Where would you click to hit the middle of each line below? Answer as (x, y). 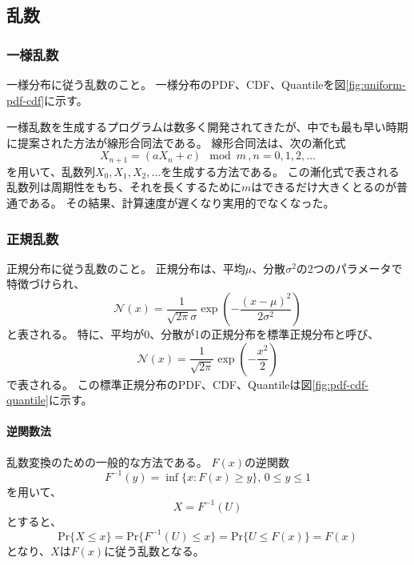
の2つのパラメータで (349, 268)
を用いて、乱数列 (51, 171)
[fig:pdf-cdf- (340, 384)
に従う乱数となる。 (154, 550)
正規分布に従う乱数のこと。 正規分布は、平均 (126, 268)
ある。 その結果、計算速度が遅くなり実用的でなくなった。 (181, 203)
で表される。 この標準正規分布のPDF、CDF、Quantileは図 (159, 384)
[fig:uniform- (376, 84)
